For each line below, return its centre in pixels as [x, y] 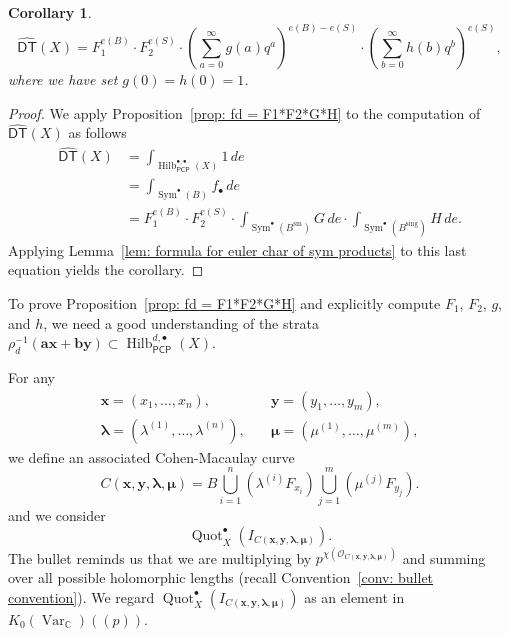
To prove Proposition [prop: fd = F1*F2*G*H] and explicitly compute [224, 302]
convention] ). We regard [81, 596]
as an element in [354, 596]
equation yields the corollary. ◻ [106, 269]
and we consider [57, 515]
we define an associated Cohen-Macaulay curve [151, 456]
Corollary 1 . [50, 12]
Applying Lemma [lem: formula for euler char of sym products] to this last [237, 249]
